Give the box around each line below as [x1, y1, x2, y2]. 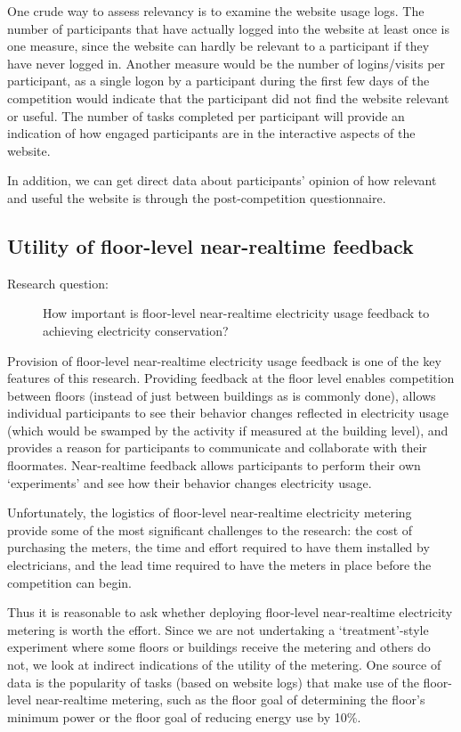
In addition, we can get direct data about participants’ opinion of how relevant [7, 171, 437, 190]
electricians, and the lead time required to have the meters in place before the [7, 556, 432, 574]
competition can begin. [7, 573, 133, 591]
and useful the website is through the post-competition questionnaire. [7, 188, 386, 207]
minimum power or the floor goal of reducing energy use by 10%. [7, 707, 361, 726]
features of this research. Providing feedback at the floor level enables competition [7, 369, 455, 387]
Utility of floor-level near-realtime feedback [7, 232, 414, 259]
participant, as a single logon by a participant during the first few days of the [7, 71, 430, 90]
